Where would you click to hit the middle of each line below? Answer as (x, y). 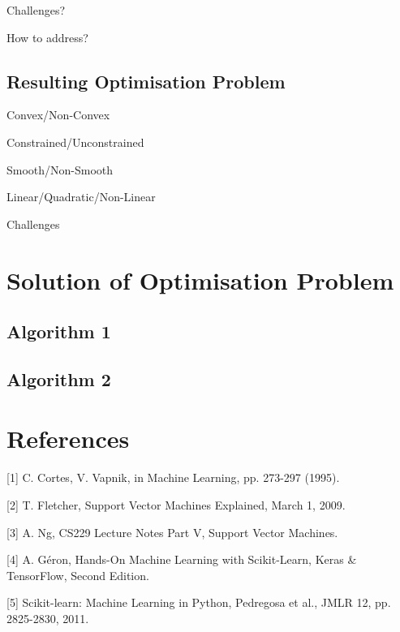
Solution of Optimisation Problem (200, 279)
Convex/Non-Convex (58, 115)
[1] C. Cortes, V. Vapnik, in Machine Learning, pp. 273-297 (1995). (173, 477)
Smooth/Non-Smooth (60, 169)
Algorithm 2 (59, 378)
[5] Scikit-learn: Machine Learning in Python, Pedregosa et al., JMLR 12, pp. (199, 602)
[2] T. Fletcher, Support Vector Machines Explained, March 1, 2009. (176, 505)
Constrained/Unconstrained (75, 142)
